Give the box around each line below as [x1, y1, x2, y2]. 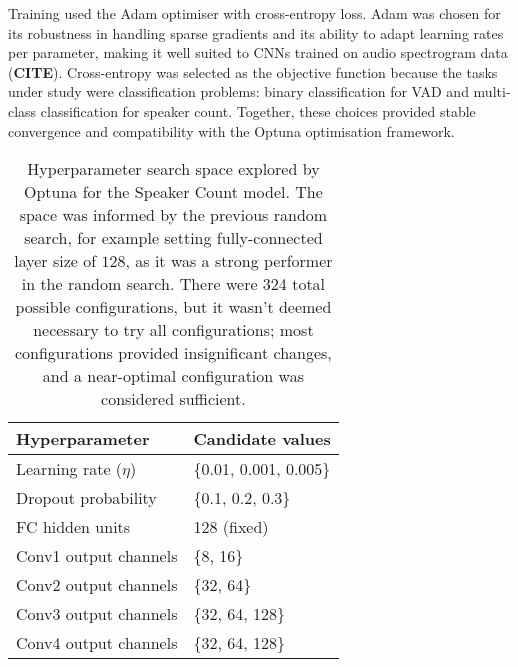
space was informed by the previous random [19, 203, 328, 227]
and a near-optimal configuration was [42, 364, 304, 388]
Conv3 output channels [16, 602, 178, 626]
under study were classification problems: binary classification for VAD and [8, 81, 469, 102]
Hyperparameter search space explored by [27, 157, 320, 181]
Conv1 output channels [16, 544, 178, 568]
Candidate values [193, 427, 331, 451]
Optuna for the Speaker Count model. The [24, 180, 323, 204]
